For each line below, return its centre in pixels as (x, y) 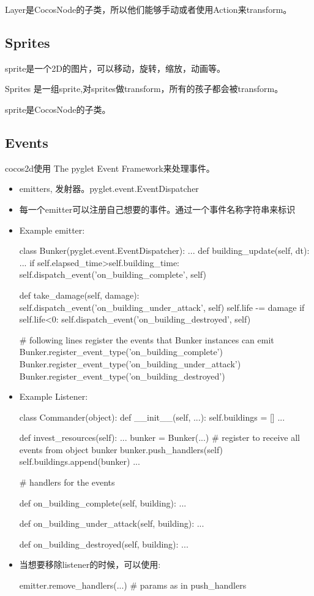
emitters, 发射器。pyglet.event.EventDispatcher (109, 189)
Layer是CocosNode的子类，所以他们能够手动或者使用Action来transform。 (148, 9)
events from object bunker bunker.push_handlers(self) (121, 449)
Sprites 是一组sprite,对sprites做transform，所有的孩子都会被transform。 (144, 89)
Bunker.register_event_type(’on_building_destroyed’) (122, 376)
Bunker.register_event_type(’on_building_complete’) (121, 352)
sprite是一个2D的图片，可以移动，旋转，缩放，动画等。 (115, 68)
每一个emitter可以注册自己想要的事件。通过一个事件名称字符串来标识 (157, 209)
